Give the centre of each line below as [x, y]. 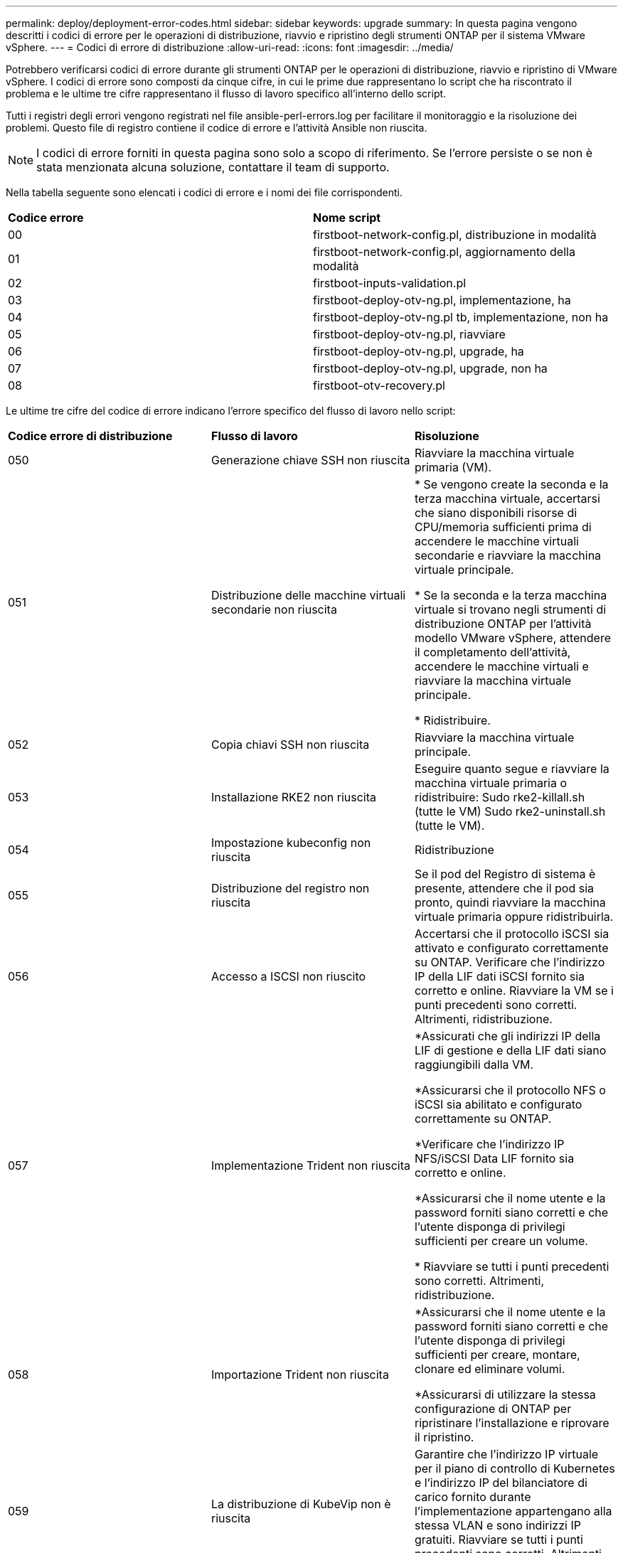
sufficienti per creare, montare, [497, 1355]
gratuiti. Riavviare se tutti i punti [499, 1539]
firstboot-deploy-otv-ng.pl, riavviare [409, 334]
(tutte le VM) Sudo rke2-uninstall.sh [510, 811]
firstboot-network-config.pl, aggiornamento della [444, 252]
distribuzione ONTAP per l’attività [503, 624]
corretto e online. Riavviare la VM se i [514, 991]
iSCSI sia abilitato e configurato [498, 1104]
